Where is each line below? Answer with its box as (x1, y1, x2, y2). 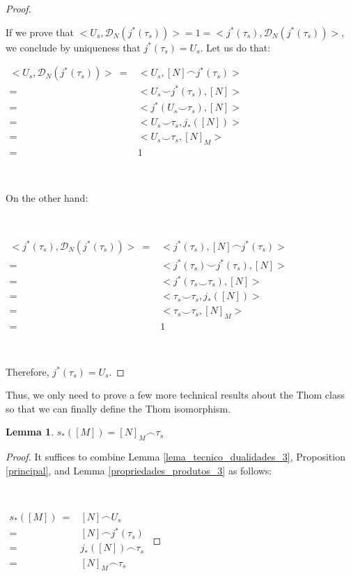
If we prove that (6, 24, 75, 39)
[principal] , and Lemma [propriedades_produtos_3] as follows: (6, 463, 272, 477)
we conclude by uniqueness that (6, 40, 141, 54)
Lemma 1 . (6, 424, 54, 439)
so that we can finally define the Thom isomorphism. (6, 401, 231, 415)
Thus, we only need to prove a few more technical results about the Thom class (6, 387, 345, 402)
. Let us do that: (200, 40, 271, 54)
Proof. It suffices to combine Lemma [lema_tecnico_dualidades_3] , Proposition (6, 449, 345, 464)
